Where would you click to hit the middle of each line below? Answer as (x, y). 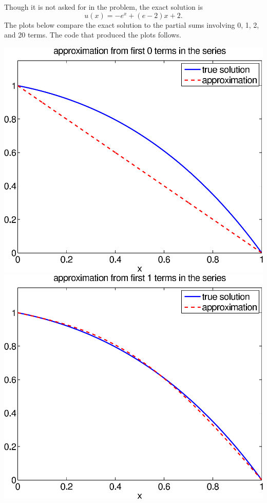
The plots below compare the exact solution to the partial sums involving (120, 24)
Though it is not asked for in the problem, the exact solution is (103, 7)
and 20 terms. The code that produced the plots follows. (93, 35)
